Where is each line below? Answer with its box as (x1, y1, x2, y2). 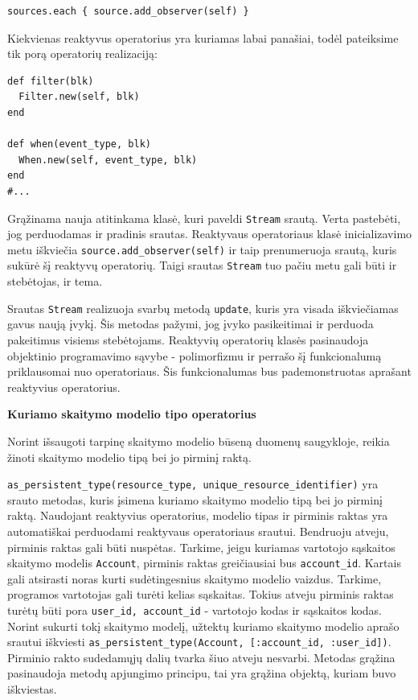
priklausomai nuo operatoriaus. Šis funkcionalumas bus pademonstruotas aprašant (7, 363, 412, 380)
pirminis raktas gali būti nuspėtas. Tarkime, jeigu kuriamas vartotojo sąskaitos (7, 538, 395, 555)
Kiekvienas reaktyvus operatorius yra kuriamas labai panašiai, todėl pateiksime (7, 29, 399, 46)
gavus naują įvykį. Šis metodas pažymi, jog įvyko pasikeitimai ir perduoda (7, 315, 374, 332)
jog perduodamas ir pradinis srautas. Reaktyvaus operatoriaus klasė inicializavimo (7, 225, 412, 242)
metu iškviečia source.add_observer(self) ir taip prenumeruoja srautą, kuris (7, 241, 397, 257)
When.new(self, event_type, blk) (18, 154, 198, 166)
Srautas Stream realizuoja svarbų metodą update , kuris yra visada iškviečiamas (7, 299, 399, 316)
